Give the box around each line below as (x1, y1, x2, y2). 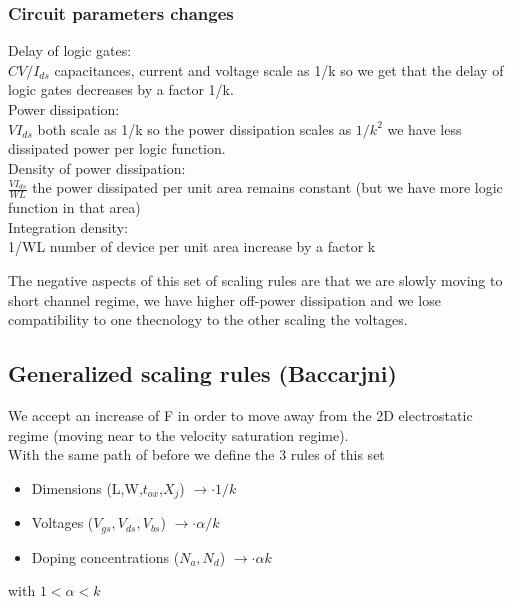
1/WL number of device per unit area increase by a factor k (8, 236, 376, 257)
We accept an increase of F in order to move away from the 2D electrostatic (8, 404, 473, 425)
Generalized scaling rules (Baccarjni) (8, 358, 397, 389)
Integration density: (8, 216, 128, 237)
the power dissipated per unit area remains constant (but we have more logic (32, 177, 503, 198)
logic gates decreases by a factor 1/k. (8, 79, 234, 100)
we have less (387, 118, 462, 139)
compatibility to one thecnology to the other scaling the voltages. (8, 309, 408, 330)
